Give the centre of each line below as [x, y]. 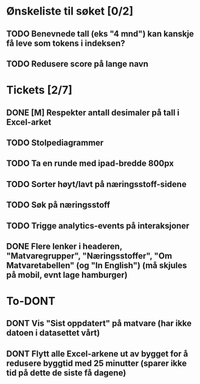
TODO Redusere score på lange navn [78, 64]
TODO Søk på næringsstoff [58, 205]
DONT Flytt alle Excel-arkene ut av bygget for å [97, 354]
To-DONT [31, 301]
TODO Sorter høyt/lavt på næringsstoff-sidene [96, 184]
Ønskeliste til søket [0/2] [70, 11]
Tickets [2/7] [40, 90]
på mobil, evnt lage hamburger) [67, 275]
